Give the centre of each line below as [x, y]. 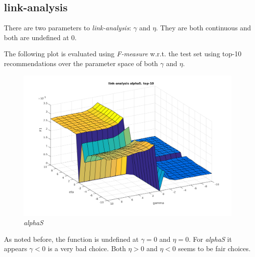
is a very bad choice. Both [87, 248]
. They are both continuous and [204, 28]
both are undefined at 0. [40, 37]
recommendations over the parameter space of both [81, 63]
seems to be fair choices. [214, 248]
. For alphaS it [210, 239]
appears [16, 248]
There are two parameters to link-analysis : [68, 28]
